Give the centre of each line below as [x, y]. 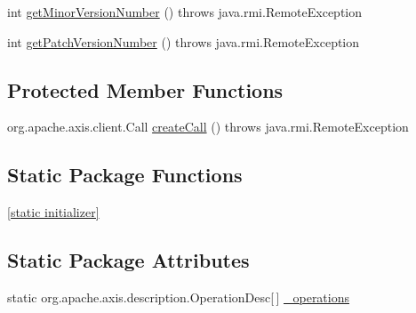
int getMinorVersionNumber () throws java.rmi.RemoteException [185, 12]
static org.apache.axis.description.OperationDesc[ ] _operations [179, 297]
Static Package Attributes [128, 260]
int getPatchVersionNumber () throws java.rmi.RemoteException [184, 41]
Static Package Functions [125, 175]
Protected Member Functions [145, 89]
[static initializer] [53, 212]
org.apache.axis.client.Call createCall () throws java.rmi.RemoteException [208, 127]
